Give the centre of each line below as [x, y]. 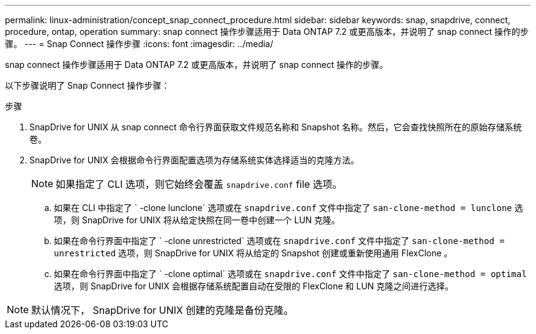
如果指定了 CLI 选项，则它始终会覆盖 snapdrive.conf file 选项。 [199, 184]
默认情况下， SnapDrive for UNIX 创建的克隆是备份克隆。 [162, 310]
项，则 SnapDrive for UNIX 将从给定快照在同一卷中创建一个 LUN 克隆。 [197, 220]
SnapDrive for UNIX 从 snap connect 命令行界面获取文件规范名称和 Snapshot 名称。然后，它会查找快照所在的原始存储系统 [276, 127]
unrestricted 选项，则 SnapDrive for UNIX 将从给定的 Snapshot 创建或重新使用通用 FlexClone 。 [253, 253]
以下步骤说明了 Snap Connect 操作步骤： [87, 85]
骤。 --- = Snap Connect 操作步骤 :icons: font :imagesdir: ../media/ [139, 44]
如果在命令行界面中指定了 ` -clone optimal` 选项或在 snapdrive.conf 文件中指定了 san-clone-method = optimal [290, 274]
